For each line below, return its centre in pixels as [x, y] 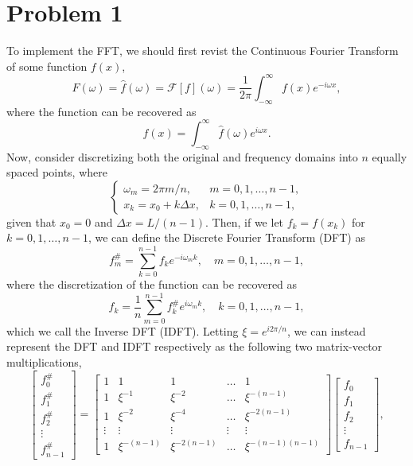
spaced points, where [57, 172]
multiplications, [44, 361]
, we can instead [327, 330]
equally [390, 156]
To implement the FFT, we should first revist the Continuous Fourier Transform [203, 50]
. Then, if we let [245, 221]
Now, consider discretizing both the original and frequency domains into [182, 156]
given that [31, 221]
